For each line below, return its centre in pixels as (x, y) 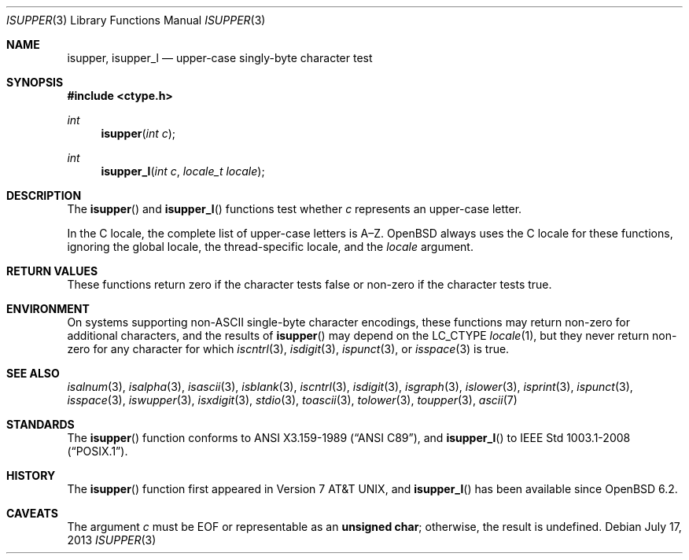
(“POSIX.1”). (98, 451)
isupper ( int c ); (138, 133)
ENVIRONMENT (48, 309)
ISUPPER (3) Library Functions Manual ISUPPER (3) (136, 20)
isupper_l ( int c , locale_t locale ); (183, 171)
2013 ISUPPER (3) (112, 540)
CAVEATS (32, 513)
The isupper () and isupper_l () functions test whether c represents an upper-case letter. (295, 209)
